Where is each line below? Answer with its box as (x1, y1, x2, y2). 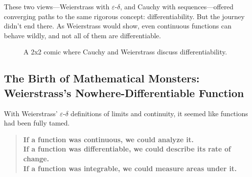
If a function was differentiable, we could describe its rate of (23, 144, 231, 154)
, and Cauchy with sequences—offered (120, 1, 234, 11)
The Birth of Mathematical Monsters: (4, 71, 200, 86)
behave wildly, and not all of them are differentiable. (4, 30, 161, 40)
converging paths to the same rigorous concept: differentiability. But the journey (4, 11, 245, 21)
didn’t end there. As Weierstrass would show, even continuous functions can (4, 21, 231, 31)
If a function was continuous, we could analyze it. (23, 134, 194, 144)
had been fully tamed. (4, 118, 70, 128)
